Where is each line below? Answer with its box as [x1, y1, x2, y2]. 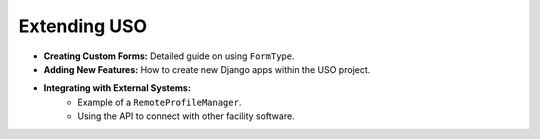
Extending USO [18, 15, 148, 37]
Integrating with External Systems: [43, 82, 192, 94]
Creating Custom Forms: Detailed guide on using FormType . [43, 50, 295, 62]
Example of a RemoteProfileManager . [77, 96, 242, 108]
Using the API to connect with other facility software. [77, 110, 295, 122]
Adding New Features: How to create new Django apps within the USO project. [43, 63, 371, 75]
